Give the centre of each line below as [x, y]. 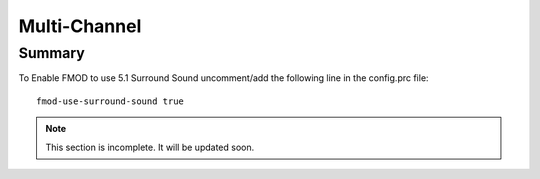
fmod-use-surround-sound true [110, 101]
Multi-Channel [80, 26]
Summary [51, 53]
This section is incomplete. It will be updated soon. [150, 147]
